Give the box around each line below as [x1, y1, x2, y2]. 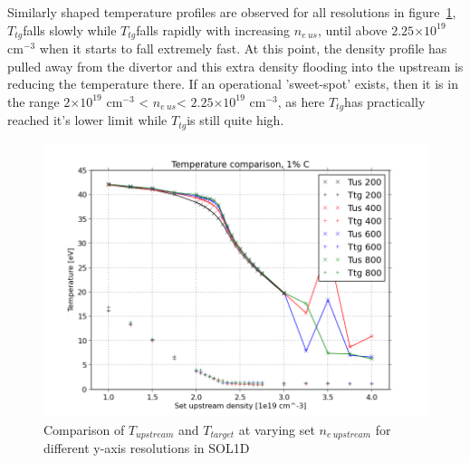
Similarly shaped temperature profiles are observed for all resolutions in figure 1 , [7, 3, 456, 21]
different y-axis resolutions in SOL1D [43, 439, 250, 458]
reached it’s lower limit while [7, 111, 168, 130]
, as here [277, 92, 325, 111]
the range [7, 92, 60, 111]
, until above [317, 20, 388, 39]
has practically [344, 92, 426, 111]
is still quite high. [187, 111, 284, 130]
